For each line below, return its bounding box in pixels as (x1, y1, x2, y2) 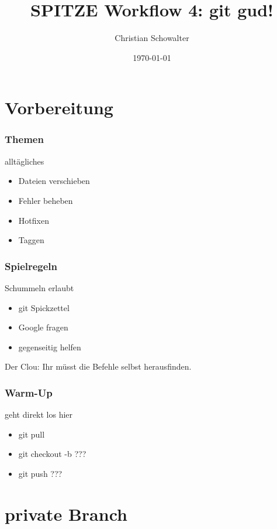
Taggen (18, 234, 44, 246)
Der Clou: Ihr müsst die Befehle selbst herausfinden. (5, 360, 192, 373)
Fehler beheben (18, 194, 73, 206)
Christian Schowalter (115, 32, 189, 44)
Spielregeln (5, 258, 58, 273)
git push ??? (18, 467, 63, 479)
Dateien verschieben (18, 175, 90, 187)
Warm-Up (5, 385, 53, 400)
